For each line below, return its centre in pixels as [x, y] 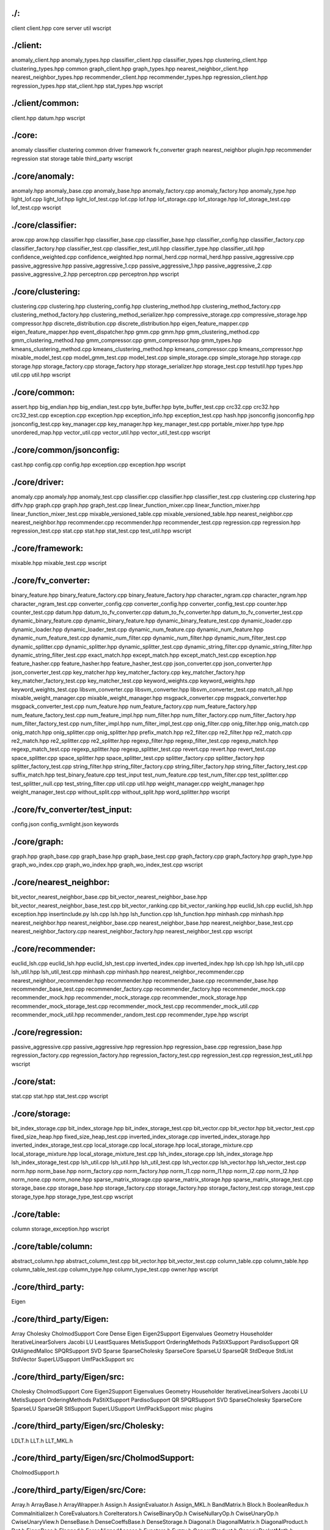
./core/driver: [38, 482]
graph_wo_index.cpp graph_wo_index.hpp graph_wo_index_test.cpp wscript [107, 865]
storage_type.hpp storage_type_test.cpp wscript [72, 1196]
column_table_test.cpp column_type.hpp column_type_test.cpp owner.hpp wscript [115, 1269]
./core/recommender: [53, 949]
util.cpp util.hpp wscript [41, 375]
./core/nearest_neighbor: [61, 882]
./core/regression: [47, 1032]
